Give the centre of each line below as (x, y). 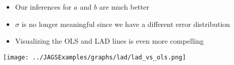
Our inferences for (43, 7)
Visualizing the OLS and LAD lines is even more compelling (109, 41)
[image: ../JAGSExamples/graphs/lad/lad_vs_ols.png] (95, 57)
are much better (124, 7)
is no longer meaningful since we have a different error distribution (126, 24)
